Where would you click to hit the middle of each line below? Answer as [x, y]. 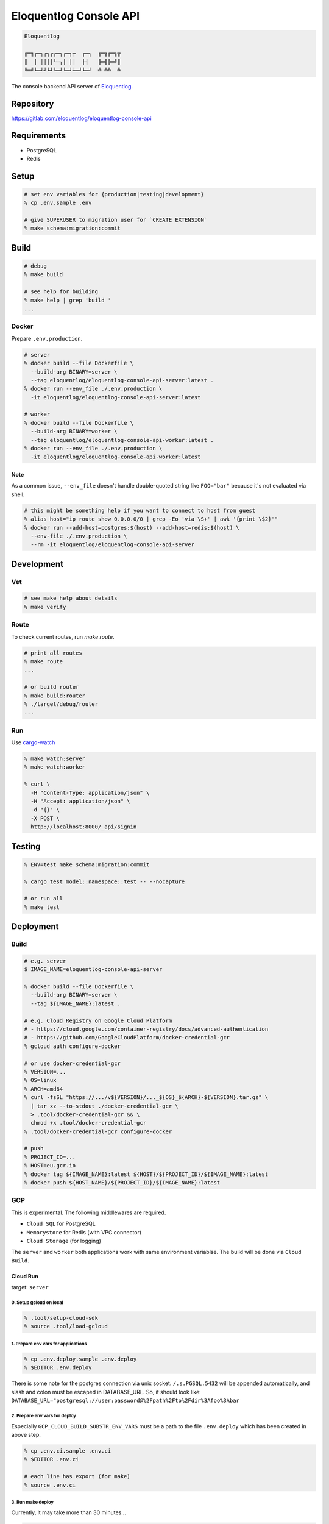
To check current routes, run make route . [63, 636]
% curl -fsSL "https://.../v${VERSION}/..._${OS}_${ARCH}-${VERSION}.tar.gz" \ [146, 1098]
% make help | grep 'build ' [68, 300]
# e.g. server [45, 961]
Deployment [35, 927]
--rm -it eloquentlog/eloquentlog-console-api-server [113, 545]
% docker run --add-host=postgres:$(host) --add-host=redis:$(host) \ [132, 528]
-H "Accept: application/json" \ [80, 801]
